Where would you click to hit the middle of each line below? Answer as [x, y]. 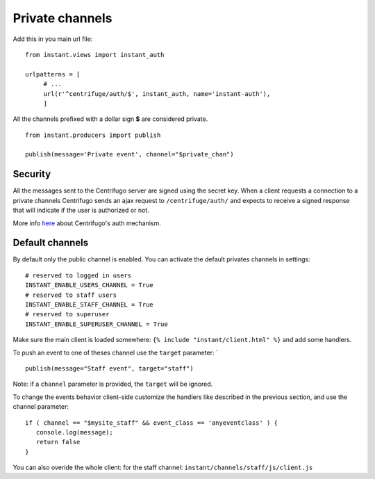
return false [58, 442]
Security [32, 174]
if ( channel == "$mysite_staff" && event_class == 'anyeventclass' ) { [151, 423]
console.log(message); [75, 432]
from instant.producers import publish [93, 135]
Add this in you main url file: [53, 39]
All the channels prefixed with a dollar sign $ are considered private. [110, 119]
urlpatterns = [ [53, 74]
